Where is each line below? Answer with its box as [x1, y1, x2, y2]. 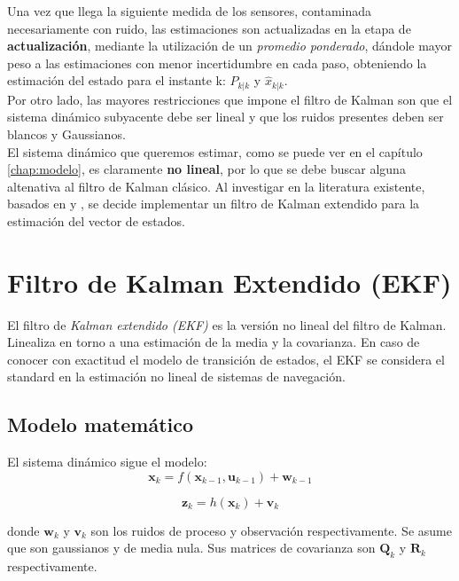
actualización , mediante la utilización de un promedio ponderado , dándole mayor [7, 36, 452, 55]
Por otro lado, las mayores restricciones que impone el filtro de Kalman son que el [7, 90, 453, 108]
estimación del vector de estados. [7, 211, 185, 230]
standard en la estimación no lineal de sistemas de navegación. [7, 367, 346, 386]
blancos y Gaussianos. [7, 125, 126, 144]
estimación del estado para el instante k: [7, 71, 226, 90]
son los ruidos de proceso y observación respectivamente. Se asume [90, 521, 452, 539]
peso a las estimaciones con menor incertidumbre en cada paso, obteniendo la [7, 53, 427, 72]
